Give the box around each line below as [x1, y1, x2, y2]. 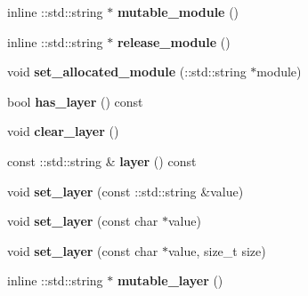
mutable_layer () [117, 271, 223, 290]
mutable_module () [117, 3, 239, 20]
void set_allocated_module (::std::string [7, 62, 247, 81]
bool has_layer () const [7, 92, 143, 110]
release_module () [117, 32, 231, 51]
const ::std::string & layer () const [7, 151, 197, 170]
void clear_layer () [7, 122, 119, 140]
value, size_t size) [167, 241, 266, 260]
